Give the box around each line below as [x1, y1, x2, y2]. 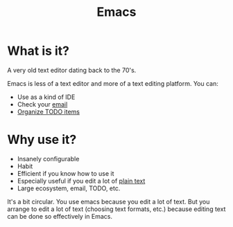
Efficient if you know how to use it [17, 169, 114, 177]
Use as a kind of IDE [17, 93, 76, 101]
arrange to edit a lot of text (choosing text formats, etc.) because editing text [7, 205, 226, 213]
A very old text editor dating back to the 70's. [7, 66, 137, 74]
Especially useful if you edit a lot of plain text [17, 176, 146, 185]
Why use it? [7, 132, 77, 147]
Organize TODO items [17, 107, 80, 116]
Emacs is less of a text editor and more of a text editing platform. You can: [7, 79, 218, 87]
